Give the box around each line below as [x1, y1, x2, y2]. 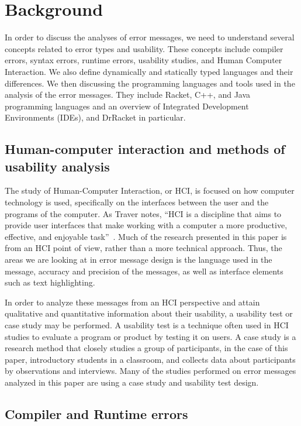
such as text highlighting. [5, 276, 95, 288]
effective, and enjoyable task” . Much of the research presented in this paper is [5, 230, 287, 242]
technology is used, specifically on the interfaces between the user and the [5, 196, 269, 208]
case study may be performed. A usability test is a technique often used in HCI [5, 319, 289, 331]
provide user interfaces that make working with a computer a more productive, [5, 219, 288, 231]
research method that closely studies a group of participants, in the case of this [5, 342, 288, 354]
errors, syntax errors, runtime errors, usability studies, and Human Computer [5, 54, 282, 66]
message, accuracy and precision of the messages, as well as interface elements [5, 264, 283, 277]
